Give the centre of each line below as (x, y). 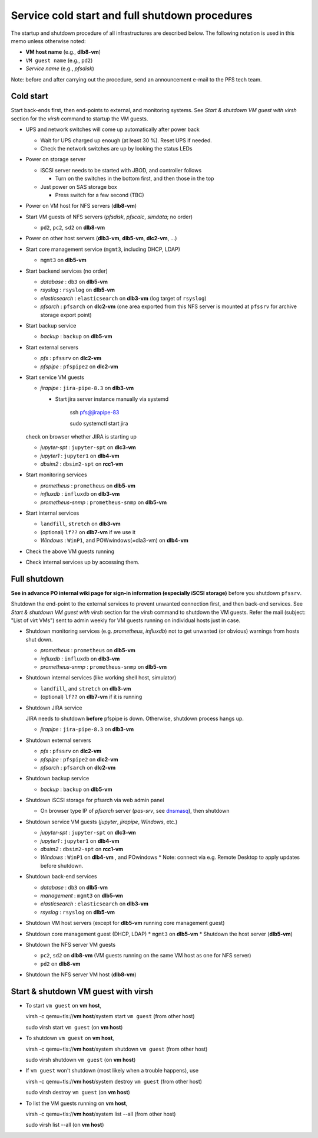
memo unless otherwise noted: (48, 41)
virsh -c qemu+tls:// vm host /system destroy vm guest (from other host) (114, 1081)
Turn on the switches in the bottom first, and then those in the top (135, 179)
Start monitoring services (57, 475)
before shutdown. (62, 865)
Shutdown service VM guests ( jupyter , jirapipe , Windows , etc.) (102, 822)
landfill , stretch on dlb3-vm (80, 524)
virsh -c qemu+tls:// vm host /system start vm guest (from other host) (110, 1016)
